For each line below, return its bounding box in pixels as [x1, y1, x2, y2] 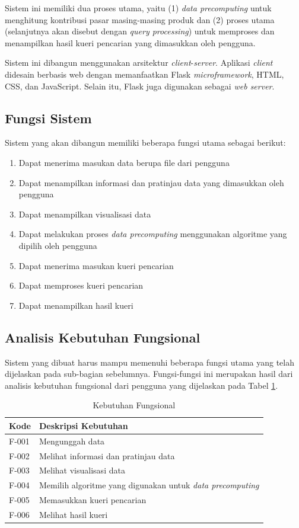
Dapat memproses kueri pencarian [18, 279, 144, 292]
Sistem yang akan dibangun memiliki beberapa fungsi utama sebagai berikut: [5, 136, 286, 149]
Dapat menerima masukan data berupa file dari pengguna [18, 156, 230, 168]
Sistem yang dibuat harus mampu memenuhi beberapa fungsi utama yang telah [5, 356, 295, 368]
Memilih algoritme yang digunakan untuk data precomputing [39, 479, 259, 491]
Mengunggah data [39, 434, 105, 447]
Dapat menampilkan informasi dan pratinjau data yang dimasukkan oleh [18, 176, 284, 188]
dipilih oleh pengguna [18, 239, 97, 251]
